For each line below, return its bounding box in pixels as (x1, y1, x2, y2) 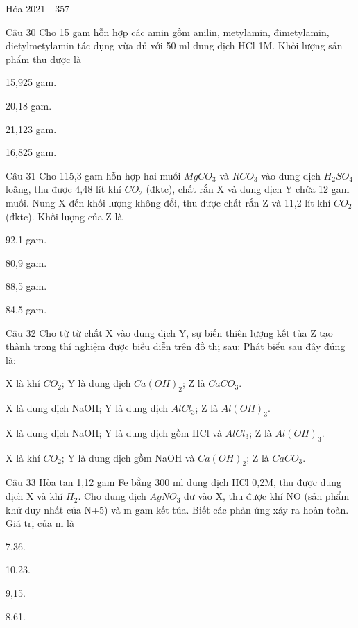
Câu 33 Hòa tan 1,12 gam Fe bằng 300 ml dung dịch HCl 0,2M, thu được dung (6, 475, 342, 489)
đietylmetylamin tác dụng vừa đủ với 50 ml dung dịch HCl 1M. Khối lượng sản (6, 38, 343, 53)
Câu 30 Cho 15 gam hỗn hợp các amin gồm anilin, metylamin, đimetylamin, (6, 24, 330, 39)
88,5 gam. (6, 279, 47, 293)
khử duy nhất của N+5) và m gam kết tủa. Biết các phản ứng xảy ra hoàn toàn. (6, 502, 349, 516)
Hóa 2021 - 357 (6, 1, 70, 15)
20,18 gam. (6, 98, 52, 112)
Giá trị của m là (6, 516, 74, 530)
